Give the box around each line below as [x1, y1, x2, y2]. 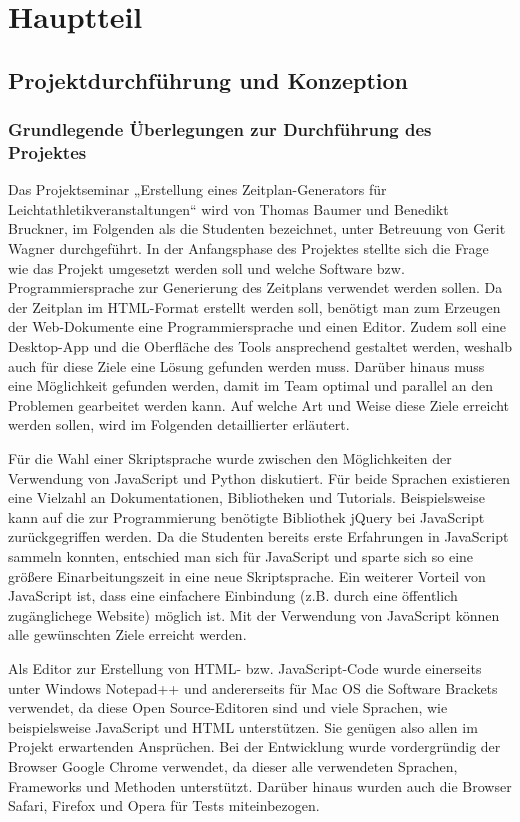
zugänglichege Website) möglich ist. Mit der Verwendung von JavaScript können [8, 604, 500, 625]
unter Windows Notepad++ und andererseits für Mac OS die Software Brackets [8, 677, 498, 698]
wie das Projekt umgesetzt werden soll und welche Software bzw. [8, 257, 405, 278]
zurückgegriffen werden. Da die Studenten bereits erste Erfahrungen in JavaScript [8, 526, 509, 547]
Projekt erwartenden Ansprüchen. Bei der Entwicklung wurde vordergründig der [8, 736, 501, 757]
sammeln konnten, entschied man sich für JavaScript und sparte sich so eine [8, 545, 474, 566]
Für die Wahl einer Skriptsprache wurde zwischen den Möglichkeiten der [8, 448, 452, 469]
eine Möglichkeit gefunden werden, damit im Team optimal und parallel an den [8, 375, 494, 396]
